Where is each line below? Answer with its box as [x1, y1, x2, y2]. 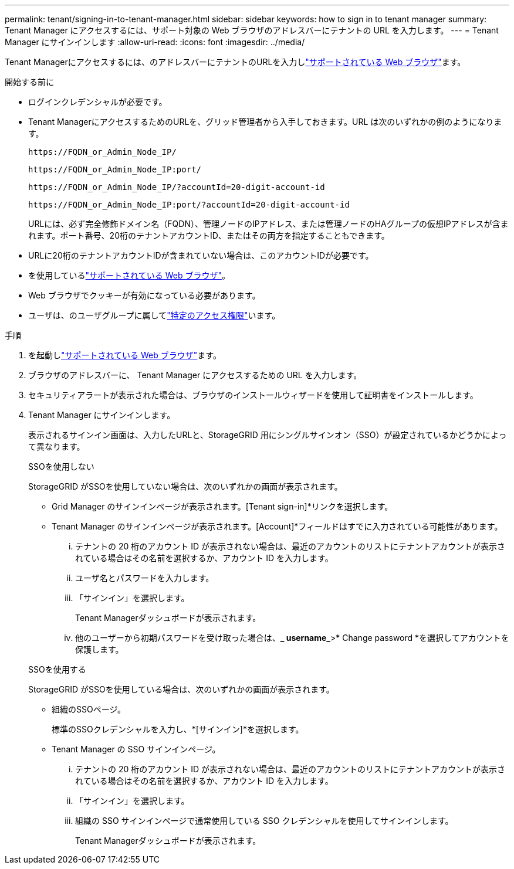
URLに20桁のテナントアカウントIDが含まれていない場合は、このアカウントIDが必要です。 [28, 250, 374, 260]
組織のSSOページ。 [52, 704, 126, 714]
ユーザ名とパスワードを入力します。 [75, 573, 214, 583]
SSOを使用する [28, 664, 86, 674]
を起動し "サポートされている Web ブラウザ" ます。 [28, 350, 221, 360]
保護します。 [75, 644, 124, 654]
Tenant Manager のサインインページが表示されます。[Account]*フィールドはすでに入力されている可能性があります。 [52, 521, 503, 531]
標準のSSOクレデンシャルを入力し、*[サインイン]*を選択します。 [52, 724, 304, 734]
